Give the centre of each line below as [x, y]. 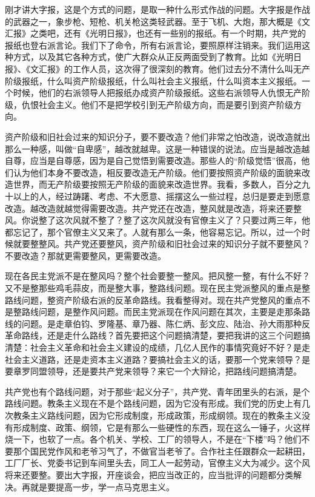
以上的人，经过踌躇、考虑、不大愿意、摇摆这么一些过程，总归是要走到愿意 [161, 196]
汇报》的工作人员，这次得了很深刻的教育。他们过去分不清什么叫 [166, 68]
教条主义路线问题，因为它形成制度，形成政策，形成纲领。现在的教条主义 [157, 415]
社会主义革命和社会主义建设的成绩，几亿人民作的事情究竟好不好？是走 [170, 347]
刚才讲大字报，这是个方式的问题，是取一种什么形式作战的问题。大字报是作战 [157, 9]
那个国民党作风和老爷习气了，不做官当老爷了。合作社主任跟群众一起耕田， [161, 451]
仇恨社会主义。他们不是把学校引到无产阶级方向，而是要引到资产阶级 [157, 104]
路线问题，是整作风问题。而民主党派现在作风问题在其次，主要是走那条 [161, 312]
